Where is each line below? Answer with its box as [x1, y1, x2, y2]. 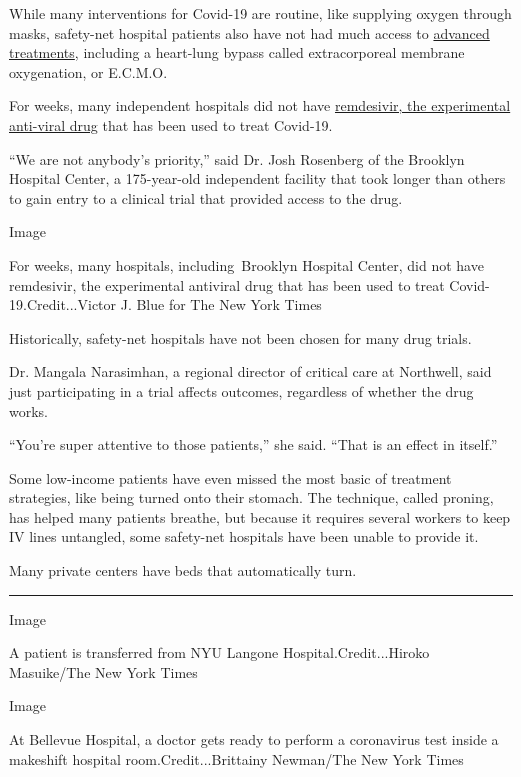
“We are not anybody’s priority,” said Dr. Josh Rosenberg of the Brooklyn [9, 148, 465, 169]
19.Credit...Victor [9, 294, 117, 315]
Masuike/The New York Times [9, 661, 198, 682]
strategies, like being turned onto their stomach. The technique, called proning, [9, 487, 494, 508]
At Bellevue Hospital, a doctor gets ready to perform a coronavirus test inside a [9, 729, 499, 750]
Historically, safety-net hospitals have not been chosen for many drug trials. [9, 327, 472, 348]
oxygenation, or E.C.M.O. [9, 61, 168, 82]
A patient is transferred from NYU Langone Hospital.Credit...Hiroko [9, 642, 430, 663]
